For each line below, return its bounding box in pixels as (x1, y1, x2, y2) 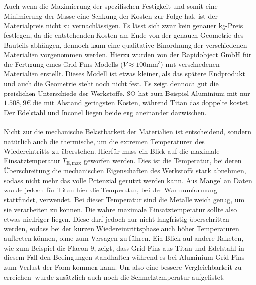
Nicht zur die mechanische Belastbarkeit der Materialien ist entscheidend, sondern (4, 126, 252, 136)
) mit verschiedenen (160, 59, 220, 69)
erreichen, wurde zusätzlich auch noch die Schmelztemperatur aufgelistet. (4, 271, 225, 282)
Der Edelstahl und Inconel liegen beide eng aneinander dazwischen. (4, 107, 207, 117)
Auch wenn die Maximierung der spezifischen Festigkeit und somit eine (4, 1, 218, 11)
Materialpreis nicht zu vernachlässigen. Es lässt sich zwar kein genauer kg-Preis (4, 20, 243, 31)
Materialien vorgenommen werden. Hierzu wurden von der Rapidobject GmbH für (4, 49, 252, 60)
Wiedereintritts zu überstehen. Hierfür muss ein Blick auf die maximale (4, 146, 220, 156)
